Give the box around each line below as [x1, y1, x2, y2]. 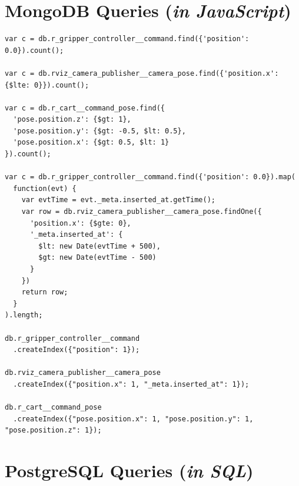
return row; [21, 288, 68, 297]
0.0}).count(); [5, 46, 64, 55]
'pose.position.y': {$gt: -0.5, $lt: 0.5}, [13, 126, 186, 135]
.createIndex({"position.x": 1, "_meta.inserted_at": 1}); [13, 380, 250, 388]
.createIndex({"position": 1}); [13, 346, 140, 354]
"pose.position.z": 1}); [5, 426, 102, 435]
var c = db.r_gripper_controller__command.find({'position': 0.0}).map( [5, 173, 295, 182]
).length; [5, 311, 43, 320]
